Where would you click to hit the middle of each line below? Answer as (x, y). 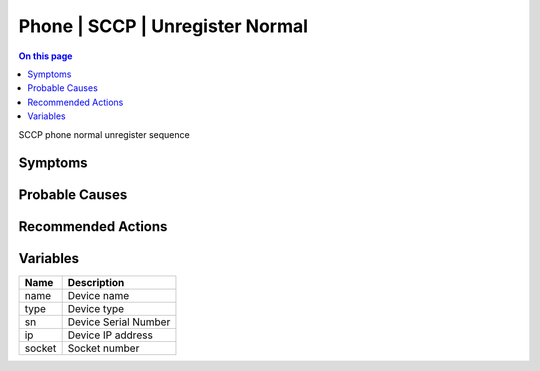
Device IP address (110, 335)
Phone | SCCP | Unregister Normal (163, 26)
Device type (96, 309)
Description (96, 283)
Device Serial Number (119, 322)
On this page (45, 56)
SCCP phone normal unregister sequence (104, 134)
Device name (98, 296)
